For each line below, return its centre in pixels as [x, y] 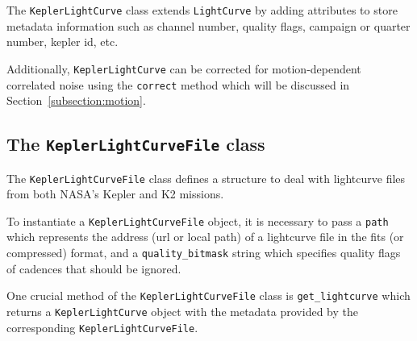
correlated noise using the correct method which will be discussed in [178, 84]
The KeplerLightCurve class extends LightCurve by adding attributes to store [202, 10]
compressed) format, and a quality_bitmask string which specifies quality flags [204, 253]
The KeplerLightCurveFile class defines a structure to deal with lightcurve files [206, 178]
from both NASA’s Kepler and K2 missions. [115, 194]
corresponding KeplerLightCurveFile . [102, 327]
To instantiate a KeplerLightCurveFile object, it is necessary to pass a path [198, 220]
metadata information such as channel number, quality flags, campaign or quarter [208, 25]
